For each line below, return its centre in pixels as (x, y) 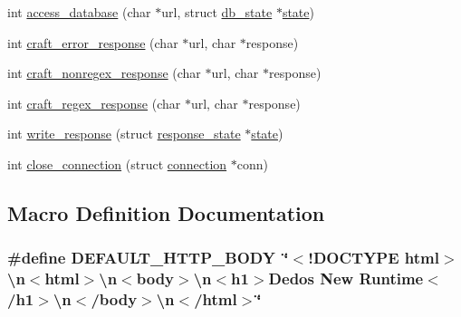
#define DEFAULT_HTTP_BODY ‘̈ (148, 258)
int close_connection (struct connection (117, 163)
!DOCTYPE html (374, 258)
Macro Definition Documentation (166, 212)
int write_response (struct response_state (124, 134)
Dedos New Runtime (346, 279)
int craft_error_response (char (93, 42)
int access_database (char (79, 12)
